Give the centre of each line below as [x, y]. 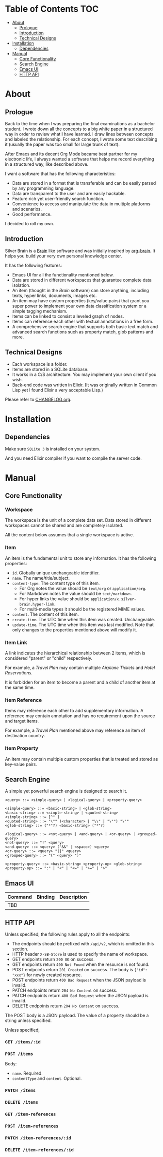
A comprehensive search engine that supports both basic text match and [85, 326]
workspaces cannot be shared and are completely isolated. [64, 526]
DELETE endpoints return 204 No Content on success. [66, 1006]
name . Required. [27, 1073]
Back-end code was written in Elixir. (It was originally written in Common [84, 385]
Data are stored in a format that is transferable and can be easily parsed [84, 183]
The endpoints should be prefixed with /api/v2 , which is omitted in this [83, 944]
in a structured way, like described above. [47, 164]
